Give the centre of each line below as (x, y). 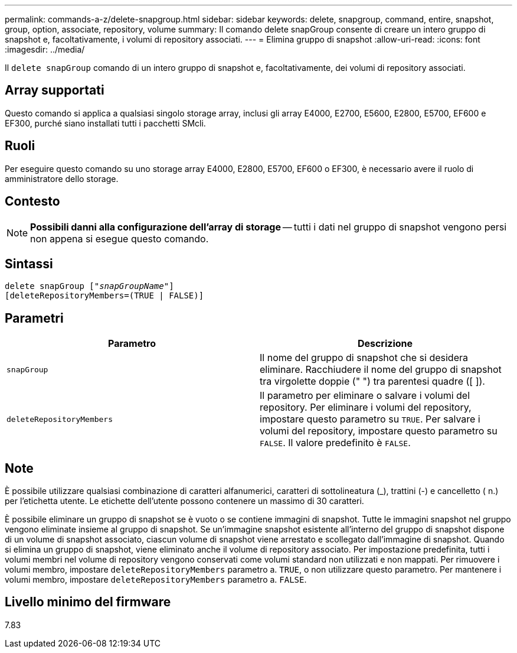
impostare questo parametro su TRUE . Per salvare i (370, 419)
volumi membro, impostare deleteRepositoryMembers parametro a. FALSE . (156, 580)
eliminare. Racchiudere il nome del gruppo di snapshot (381, 370)
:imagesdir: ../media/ (45, 49)
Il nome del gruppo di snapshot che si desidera (364, 358)
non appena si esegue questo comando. (120, 238)
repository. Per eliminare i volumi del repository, (366, 407)
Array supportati (55, 90)
